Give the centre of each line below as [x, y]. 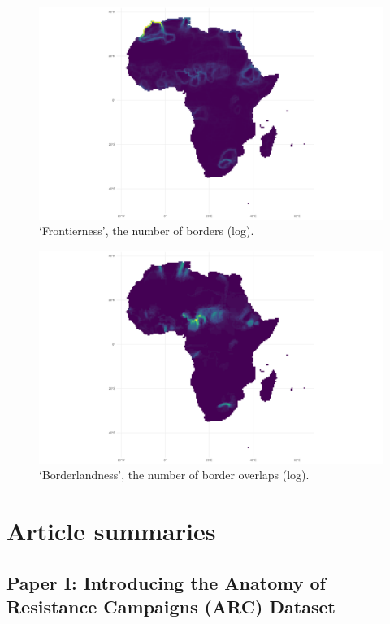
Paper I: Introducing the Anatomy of [166, 582]
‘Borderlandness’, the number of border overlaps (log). [174, 475]
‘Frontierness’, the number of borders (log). [147, 231]
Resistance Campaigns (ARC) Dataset [171, 606]
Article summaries [111, 530]
